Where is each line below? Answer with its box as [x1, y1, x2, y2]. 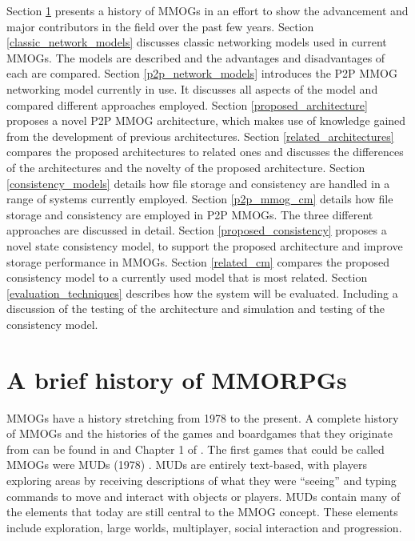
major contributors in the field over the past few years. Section [6, 18, 314, 34]
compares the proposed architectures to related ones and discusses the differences [6, 143, 404, 160]
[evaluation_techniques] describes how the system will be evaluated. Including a [6, 284, 398, 301]
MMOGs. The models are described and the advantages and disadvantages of [6, 49, 385, 66]
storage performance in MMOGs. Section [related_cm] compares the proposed [6, 253, 389, 270]
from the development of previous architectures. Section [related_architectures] [6, 127, 394, 144]
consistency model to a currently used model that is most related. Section [6, 269, 368, 286]
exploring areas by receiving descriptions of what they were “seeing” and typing [6, 471, 397, 488]
